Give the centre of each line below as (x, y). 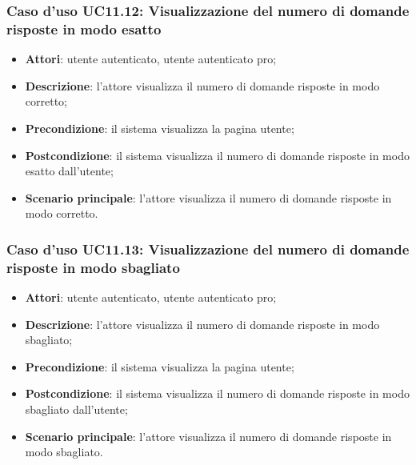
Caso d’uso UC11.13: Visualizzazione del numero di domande (208, 249)
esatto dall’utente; (69, 171)
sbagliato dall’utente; (76, 409)
